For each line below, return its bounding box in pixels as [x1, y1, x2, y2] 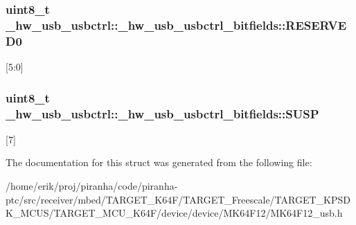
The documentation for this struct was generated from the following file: [6, 155, 312, 170]
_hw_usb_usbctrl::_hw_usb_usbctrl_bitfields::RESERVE [6, 16, 347, 33]
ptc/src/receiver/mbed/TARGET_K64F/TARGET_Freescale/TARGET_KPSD [6, 192, 350, 206]
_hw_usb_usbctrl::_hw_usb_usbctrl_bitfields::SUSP [6, 105, 319, 122]
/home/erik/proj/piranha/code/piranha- [6, 178, 178, 192]
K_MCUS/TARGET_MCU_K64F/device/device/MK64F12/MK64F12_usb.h [6, 206, 343, 220]
